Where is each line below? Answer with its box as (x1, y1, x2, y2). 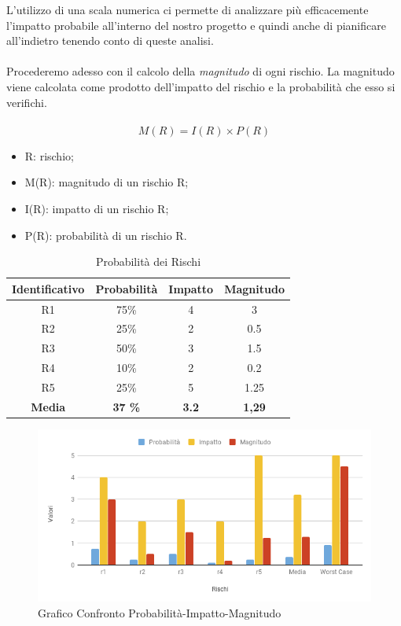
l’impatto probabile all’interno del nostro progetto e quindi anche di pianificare (6, 17, 386, 33)
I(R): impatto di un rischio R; (24, 200, 169, 216)
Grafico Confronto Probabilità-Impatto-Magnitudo (38, 605, 281, 621)
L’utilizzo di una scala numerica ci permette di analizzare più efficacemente (6, 2, 369, 17)
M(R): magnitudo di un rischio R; (24, 174, 189, 190)
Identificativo (12, 280, 85, 296)
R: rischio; (24, 147, 74, 164)
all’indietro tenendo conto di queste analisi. (6, 32, 214, 49)
